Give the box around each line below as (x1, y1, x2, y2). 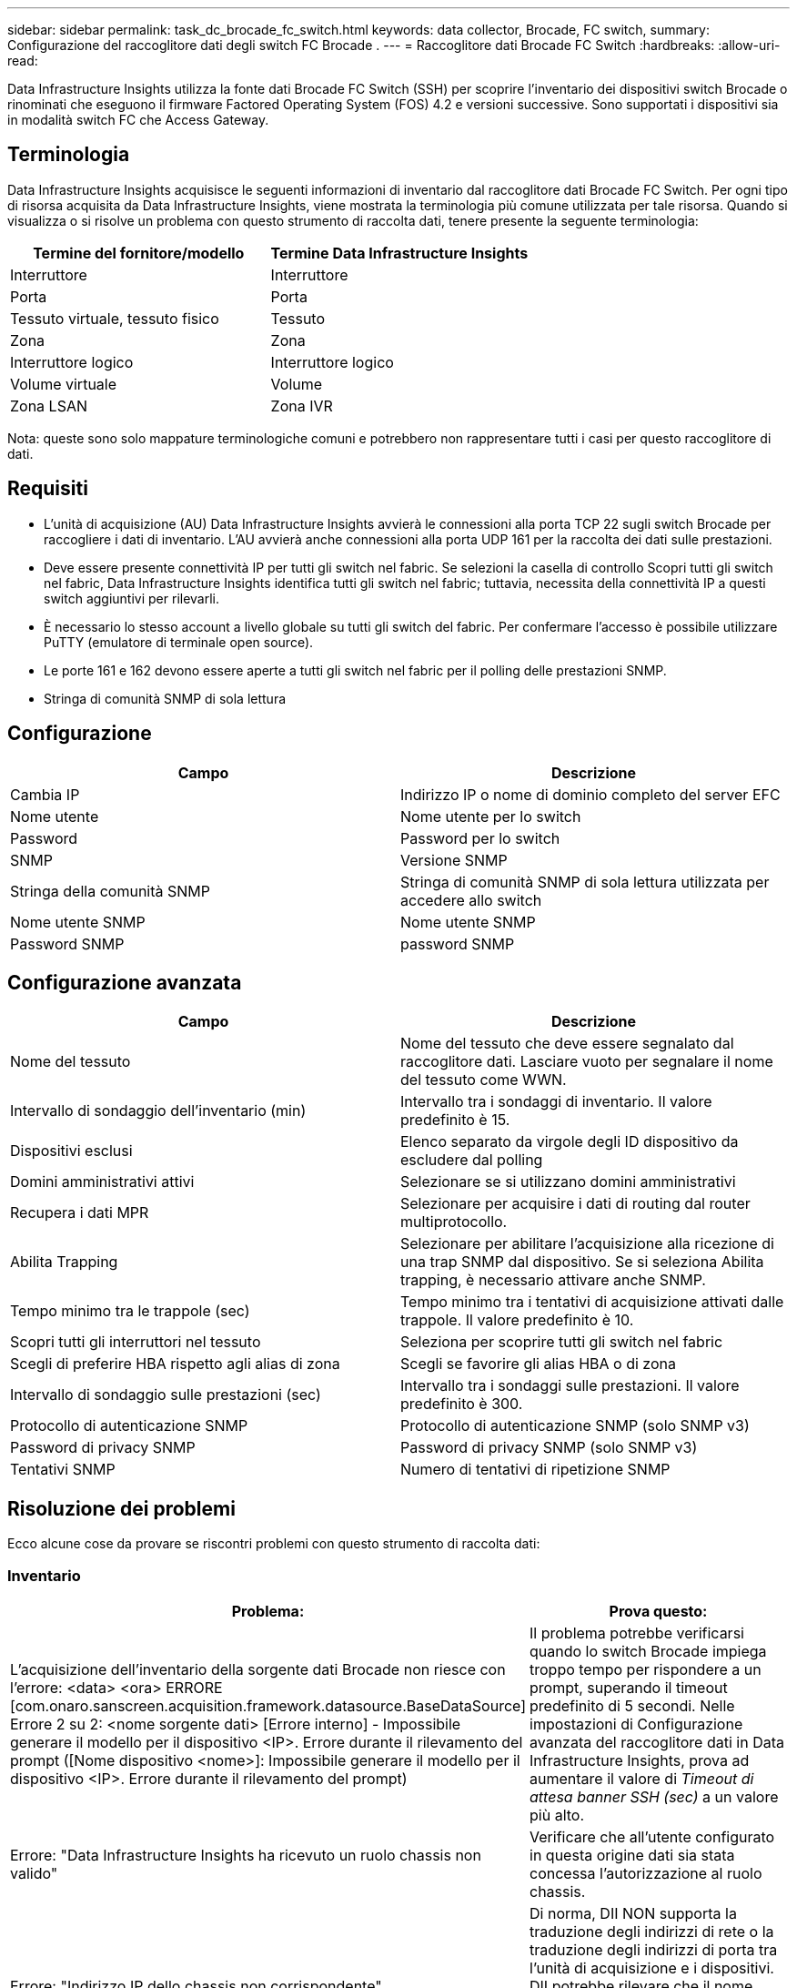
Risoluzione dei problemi (7, 1496, 236, 1520)
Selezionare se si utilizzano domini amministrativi (400, 1172, 736, 1192)
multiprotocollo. (400, 1212, 508, 1232)
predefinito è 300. (400, 1395, 523, 1414)
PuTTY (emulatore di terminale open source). (44, 634, 314, 650)
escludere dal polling (400, 1151, 543, 1170)
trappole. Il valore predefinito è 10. (400, 1311, 634, 1330)
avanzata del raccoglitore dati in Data (530, 1732, 784, 1751)
